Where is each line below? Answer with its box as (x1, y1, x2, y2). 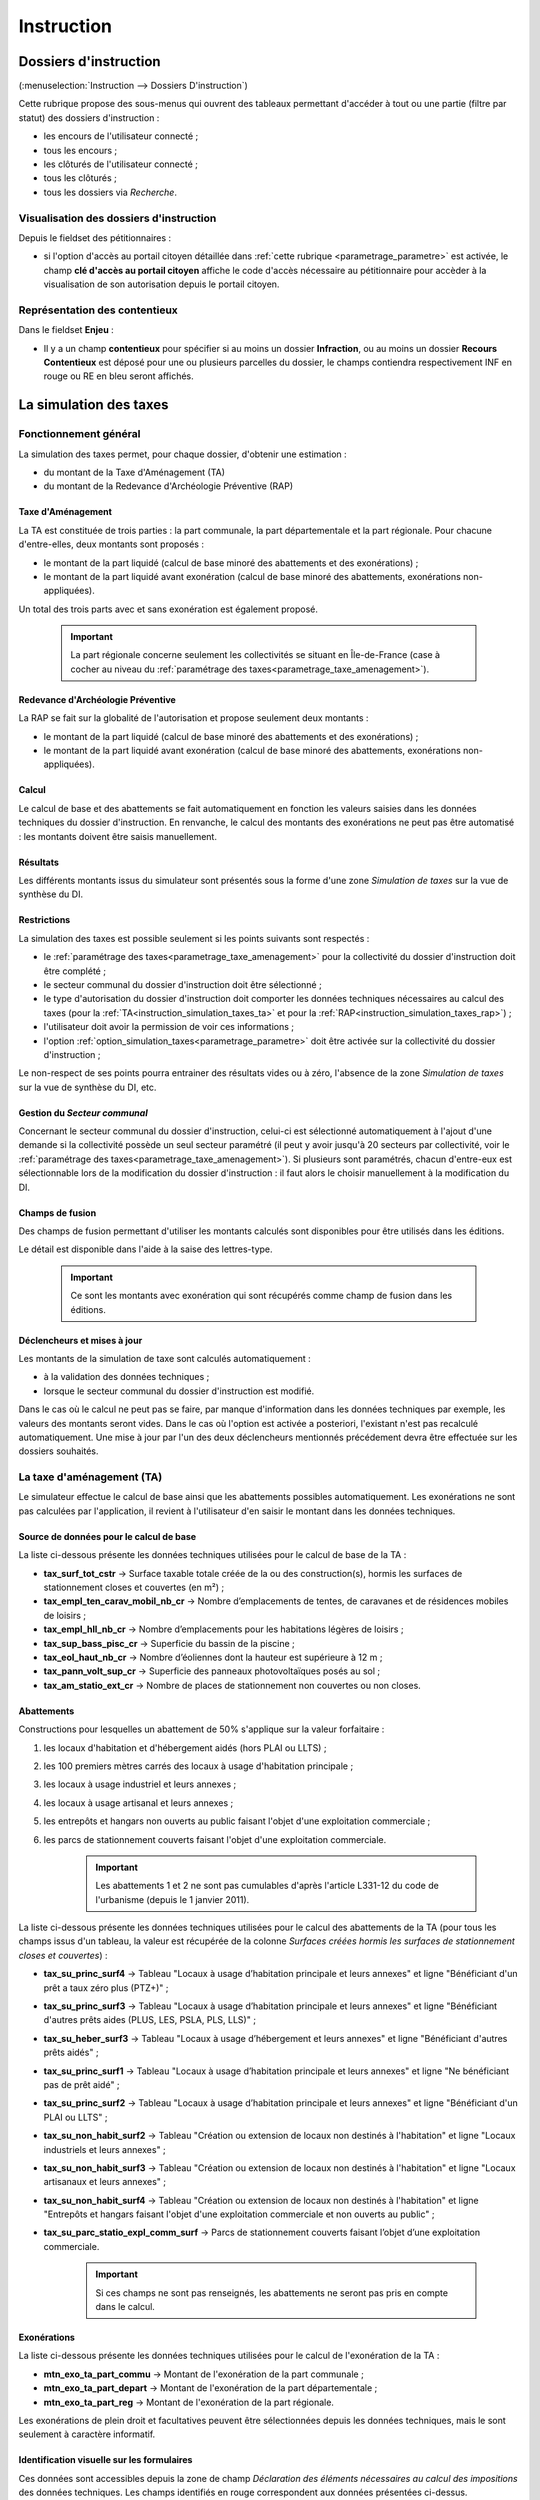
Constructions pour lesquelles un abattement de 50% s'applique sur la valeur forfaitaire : (18, 1723, 385, 1735)
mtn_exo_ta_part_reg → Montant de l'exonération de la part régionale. (43, 2396, 335, 2408)
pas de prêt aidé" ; (43, 2078, 120, 2090)
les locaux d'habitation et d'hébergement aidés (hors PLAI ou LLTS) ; (43, 1741, 327, 1754)
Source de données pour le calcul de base (18, 1530, 197, 1542)
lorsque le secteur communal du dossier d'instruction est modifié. (43, 1385, 315, 1397)
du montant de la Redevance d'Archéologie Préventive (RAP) (43, 480, 294, 492)
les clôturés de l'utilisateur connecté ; (43, 158, 199, 170)
